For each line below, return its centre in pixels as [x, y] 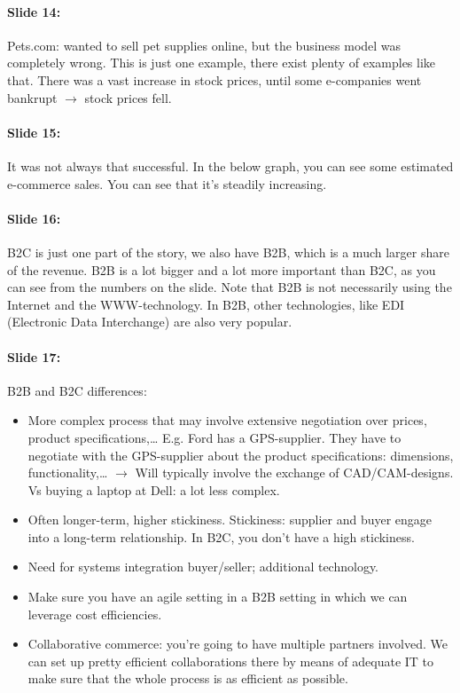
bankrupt [32, 97]
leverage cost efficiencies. [95, 614]
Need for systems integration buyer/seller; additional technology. [203, 567]
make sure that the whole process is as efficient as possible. [188, 678]
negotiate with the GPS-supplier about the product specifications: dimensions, [241, 455]
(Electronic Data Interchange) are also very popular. [150, 322]
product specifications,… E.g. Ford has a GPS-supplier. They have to [214, 437]
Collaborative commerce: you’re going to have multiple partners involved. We [238, 644]
